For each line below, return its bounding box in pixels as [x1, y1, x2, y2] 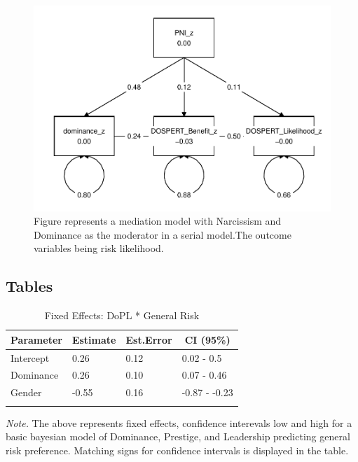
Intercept [11, 350, 50, 365]
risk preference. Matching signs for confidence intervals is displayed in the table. [6, 442, 349, 457]
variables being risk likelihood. [34, 241, 164, 255]
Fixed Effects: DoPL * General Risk [44, 308, 200, 323]
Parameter [11, 332, 62, 346]
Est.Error [125, 332, 172, 346]
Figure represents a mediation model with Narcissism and [34, 213, 282, 228]
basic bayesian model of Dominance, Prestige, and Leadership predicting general [6, 429, 350, 444]
